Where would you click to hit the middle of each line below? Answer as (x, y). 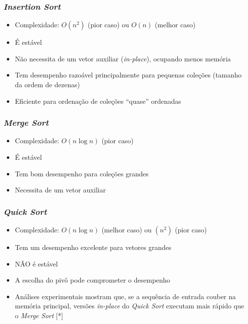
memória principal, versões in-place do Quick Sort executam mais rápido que (130, 306)
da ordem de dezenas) (47, 84)
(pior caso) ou (108, 25)
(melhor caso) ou (127, 229)
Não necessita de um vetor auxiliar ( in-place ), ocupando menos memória (123, 58)
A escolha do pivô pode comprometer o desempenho (93, 280)
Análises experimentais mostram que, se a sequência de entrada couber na (125, 296)
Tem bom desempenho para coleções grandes (82, 173)
